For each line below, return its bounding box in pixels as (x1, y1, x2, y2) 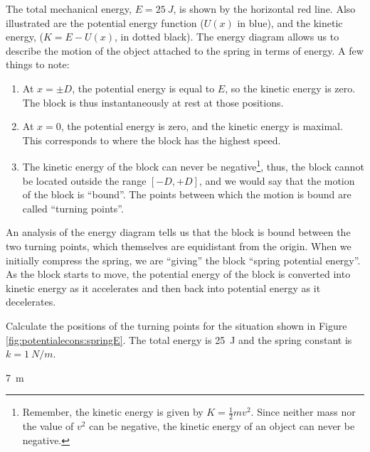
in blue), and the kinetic (237, 15, 343, 30)
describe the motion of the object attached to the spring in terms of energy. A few (6, 43, 364, 58)
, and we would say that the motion (199, 173, 355, 188)
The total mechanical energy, (6, 1, 132, 16)
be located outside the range (22, 173, 147, 188)
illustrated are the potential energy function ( (6, 15, 204, 30)
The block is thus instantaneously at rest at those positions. (22, 95, 284, 109)
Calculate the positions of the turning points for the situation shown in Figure (6, 318, 347, 333)
